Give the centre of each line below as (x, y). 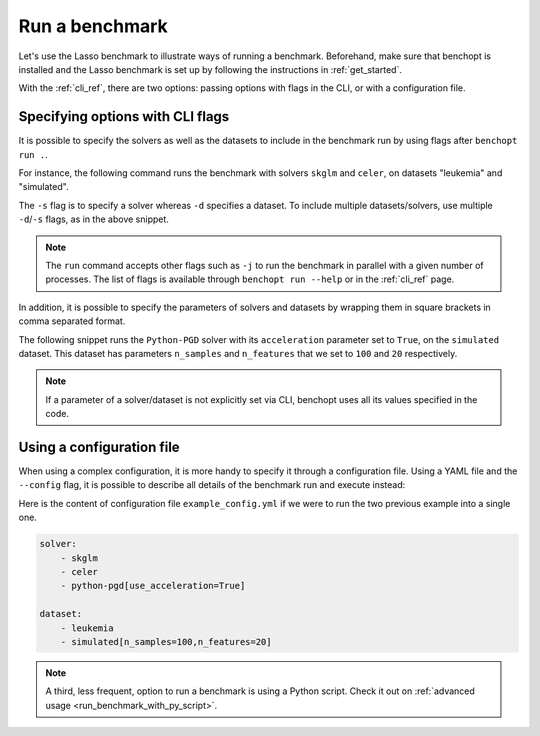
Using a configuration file (99, 446)
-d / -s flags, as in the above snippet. (94, 219)
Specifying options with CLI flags (124, 116)
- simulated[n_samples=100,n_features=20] (166, 641)
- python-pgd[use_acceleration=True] (153, 586)
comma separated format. (72, 321)
